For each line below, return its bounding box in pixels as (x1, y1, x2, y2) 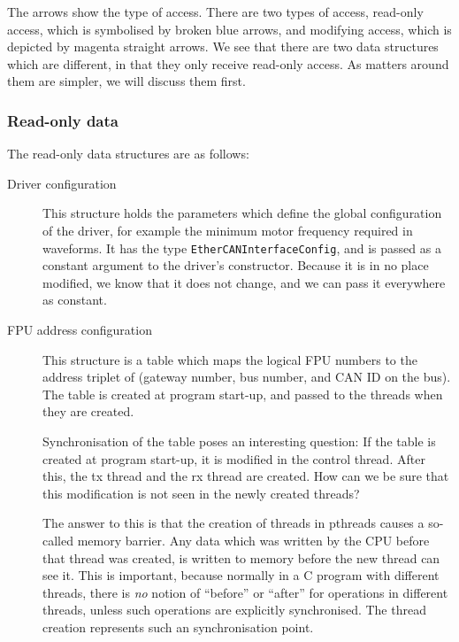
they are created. (42, 402, 134, 421)
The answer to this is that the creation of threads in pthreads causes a (42, 514, 425, 532)
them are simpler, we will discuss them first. (7, 72, 246, 90)
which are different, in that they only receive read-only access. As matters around (7, 54, 449, 73)
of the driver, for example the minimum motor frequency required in (42, 220, 413, 239)
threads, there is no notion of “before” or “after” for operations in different (42, 583, 448, 601)
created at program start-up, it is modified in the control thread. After (42, 449, 425, 468)
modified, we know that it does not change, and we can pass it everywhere (42, 273, 446, 291)
